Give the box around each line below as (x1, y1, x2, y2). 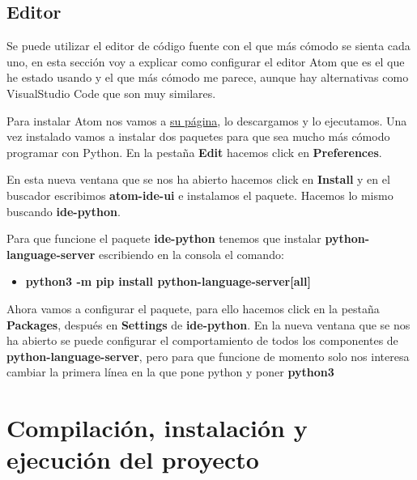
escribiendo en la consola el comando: (98, 245, 284, 262)
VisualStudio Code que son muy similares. (6, 84, 216, 101)
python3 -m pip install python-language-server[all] (25, 273, 311, 290)
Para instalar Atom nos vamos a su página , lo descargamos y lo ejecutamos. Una (6, 112, 407, 129)
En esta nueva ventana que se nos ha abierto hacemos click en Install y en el (6, 171, 390, 188)
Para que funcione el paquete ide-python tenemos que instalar (6, 230, 321, 247)
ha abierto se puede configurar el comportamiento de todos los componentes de (6, 332, 398, 349)
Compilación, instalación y (6, 411, 308, 444)
